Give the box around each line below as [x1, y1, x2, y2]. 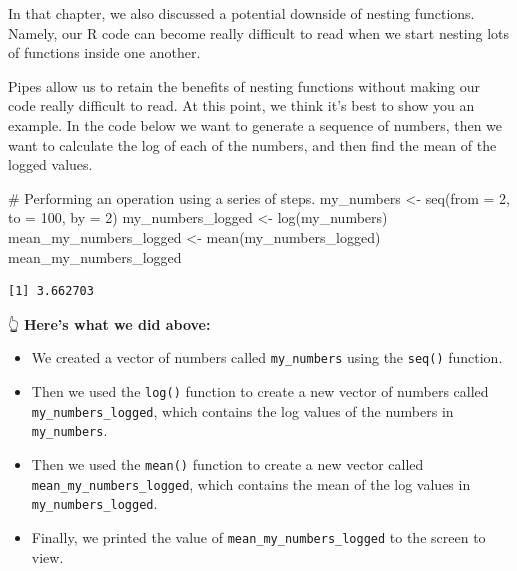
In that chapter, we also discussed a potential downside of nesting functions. [8, 3, 475, 23]
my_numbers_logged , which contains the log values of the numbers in [31, 400, 454, 421]
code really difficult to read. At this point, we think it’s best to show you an [8, 95, 475, 116]
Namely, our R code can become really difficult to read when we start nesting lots [8, 22, 510, 43]
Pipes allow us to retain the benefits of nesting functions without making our [8, 75, 481, 96]
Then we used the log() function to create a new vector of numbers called [31, 380, 489, 401]
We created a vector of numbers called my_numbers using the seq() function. [31, 347, 503, 368]
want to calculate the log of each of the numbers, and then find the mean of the [8, 134, 497, 155]
